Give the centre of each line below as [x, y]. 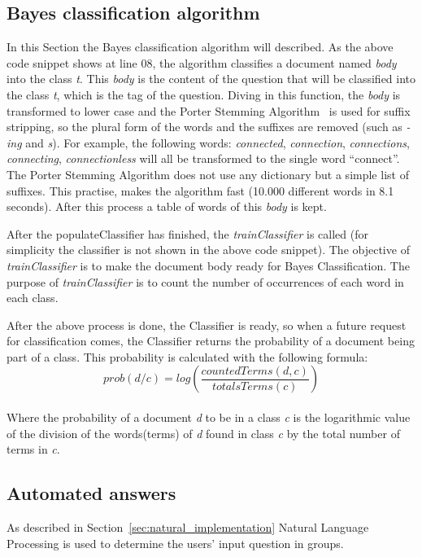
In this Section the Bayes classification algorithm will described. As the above [200, 47]
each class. [33, 298]
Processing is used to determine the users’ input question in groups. [175, 543]
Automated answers [91, 493]
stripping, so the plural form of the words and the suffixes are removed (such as [204, 127]
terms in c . [33, 449]
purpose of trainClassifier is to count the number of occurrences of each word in [205, 281]
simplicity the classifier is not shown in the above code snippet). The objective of [208, 250]
